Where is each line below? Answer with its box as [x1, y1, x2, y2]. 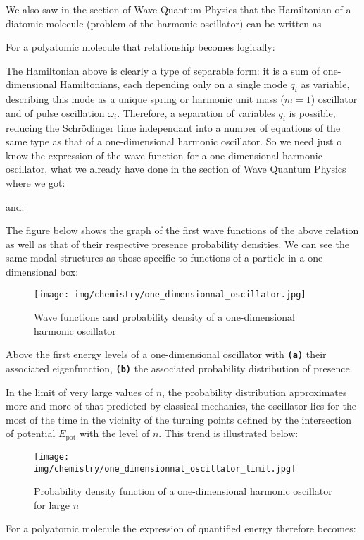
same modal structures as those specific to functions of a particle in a [6, 250, 305, 265]
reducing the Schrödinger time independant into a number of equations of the [6, 120, 341, 135]
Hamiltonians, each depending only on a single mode [60, 77, 287, 92]
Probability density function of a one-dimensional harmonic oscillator [34, 484, 332, 498]
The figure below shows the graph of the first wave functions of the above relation [6, 223, 359, 238]
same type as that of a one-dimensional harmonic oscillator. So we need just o [6, 134, 342, 149]
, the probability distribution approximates [162, 384, 347, 399]
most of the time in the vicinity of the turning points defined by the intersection [6, 412, 352, 427]
